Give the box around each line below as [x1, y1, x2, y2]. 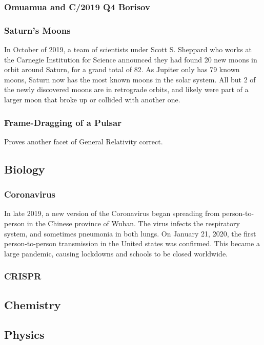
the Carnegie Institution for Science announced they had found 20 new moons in [4, 54, 257, 64]
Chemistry [4, 296, 61, 312]
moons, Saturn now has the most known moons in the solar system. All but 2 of [4, 74, 256, 84]
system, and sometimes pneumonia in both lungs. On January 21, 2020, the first [4, 228, 256, 239]
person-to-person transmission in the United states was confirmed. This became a [4, 238, 260, 249]
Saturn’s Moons [4, 24, 71, 36]
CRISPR [4, 270, 42, 283]
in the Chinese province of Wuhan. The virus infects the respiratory [27, 218, 240, 229]
